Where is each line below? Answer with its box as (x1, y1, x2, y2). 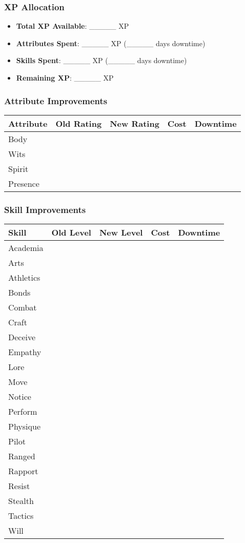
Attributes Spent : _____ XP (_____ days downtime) (16, 37, 206, 48)
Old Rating (55, 117, 102, 129)
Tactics (8, 510, 34, 522)
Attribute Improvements (4, 94, 108, 107)
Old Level (51, 226, 91, 239)
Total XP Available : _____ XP (16, 21, 129, 31)
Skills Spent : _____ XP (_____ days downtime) (16, 55, 187, 66)
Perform (8, 405, 37, 418)
